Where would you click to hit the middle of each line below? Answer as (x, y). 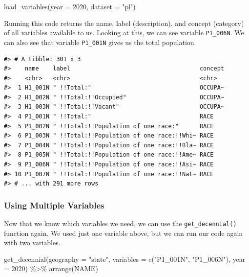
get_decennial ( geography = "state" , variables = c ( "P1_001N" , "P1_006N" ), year (125, 259)
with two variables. (32, 242)
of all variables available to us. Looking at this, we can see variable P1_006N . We (124, 33)
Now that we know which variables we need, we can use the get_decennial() (120, 223)
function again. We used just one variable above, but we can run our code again (124, 233)
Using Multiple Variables (54, 205)
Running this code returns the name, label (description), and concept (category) (124, 23)
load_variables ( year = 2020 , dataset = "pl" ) (70, 6)
